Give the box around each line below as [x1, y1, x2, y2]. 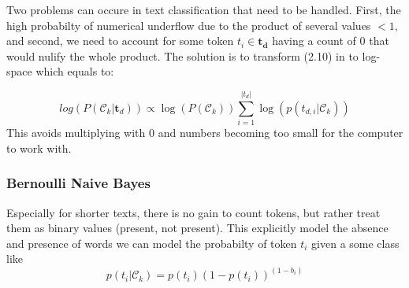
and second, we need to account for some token [6, 32, 234, 49]
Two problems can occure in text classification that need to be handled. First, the [6, 2, 401, 17]
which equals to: [35, 63, 114, 79]
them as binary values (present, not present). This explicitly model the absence [6, 220, 389, 236]
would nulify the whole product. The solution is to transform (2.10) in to [6, 47, 359, 64]
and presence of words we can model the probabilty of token [6, 234, 297, 251]
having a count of [272, 32, 356, 49]
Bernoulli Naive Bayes [6, 173, 151, 193]
